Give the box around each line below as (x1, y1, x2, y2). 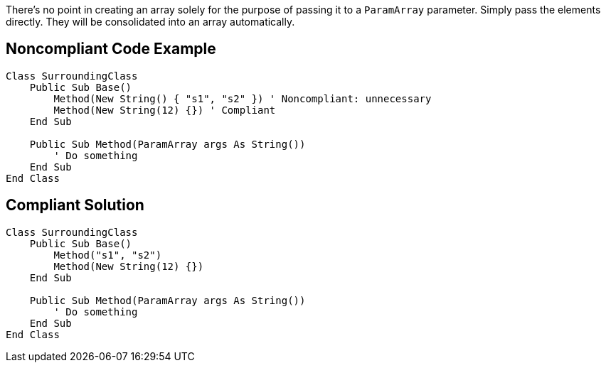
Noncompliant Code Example (6, 40, 216, 58)
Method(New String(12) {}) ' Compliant (53, 104, 276, 116)
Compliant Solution (6, 196, 144, 215)
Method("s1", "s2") (53, 249, 162, 261)
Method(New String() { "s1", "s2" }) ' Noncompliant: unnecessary (53, 92, 432, 104)
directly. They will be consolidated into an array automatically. (6, 16, 295, 28)
